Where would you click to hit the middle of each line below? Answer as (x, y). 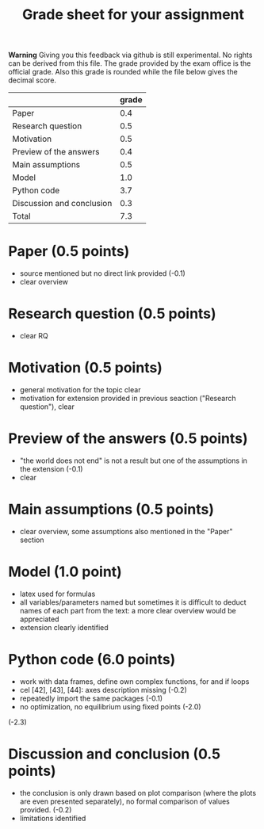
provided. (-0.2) (46, 809)
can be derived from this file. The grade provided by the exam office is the (130, 63)
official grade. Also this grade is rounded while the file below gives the (123, 72)
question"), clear (47, 407)
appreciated (39, 619)
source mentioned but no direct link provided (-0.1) (103, 273)
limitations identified (53, 818)
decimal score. (33, 80)
